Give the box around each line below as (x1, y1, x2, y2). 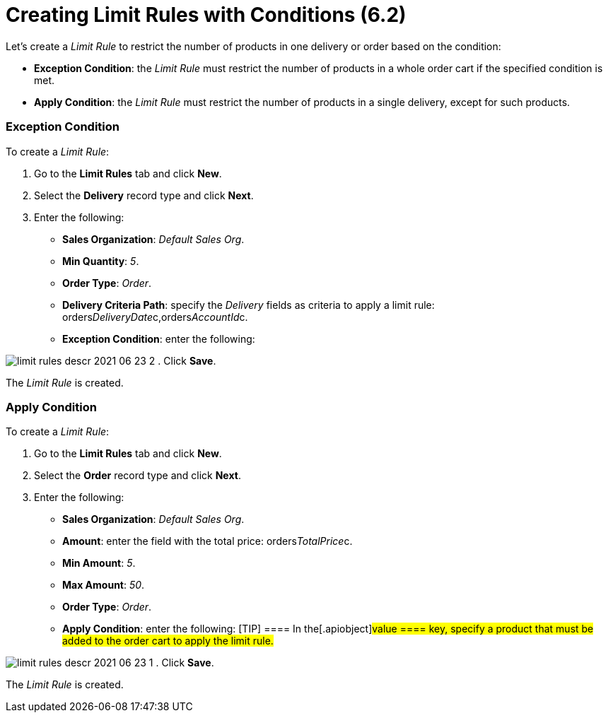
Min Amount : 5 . (62, 557, 136, 570)
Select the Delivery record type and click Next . (34, 189, 254, 201)
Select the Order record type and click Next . (34, 469, 241, 482)
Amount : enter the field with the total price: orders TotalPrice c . (62, 535, 353, 548)
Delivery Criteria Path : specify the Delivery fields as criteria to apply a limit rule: (62, 298, 435, 311)
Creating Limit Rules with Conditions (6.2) (6, 3, 407, 27)
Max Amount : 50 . (62, 579, 145, 592)
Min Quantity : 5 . (62, 254, 139, 267)
